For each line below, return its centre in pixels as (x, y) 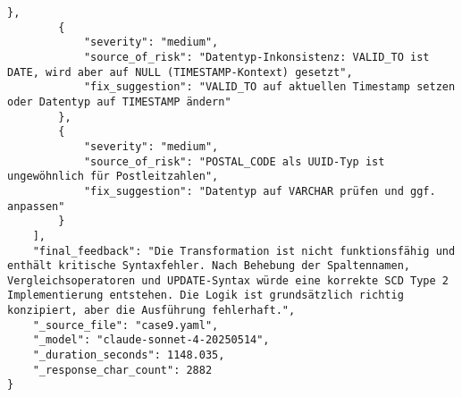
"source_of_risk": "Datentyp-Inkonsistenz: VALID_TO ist (256, 57)
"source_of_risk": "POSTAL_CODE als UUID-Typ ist (234, 161)
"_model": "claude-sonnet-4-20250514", (151, 340)
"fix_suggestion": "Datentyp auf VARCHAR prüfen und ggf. (260, 191)
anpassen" (36, 206)
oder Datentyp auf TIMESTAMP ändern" (119, 101)
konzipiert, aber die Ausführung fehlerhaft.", (151, 311)
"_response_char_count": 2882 (122, 370)
